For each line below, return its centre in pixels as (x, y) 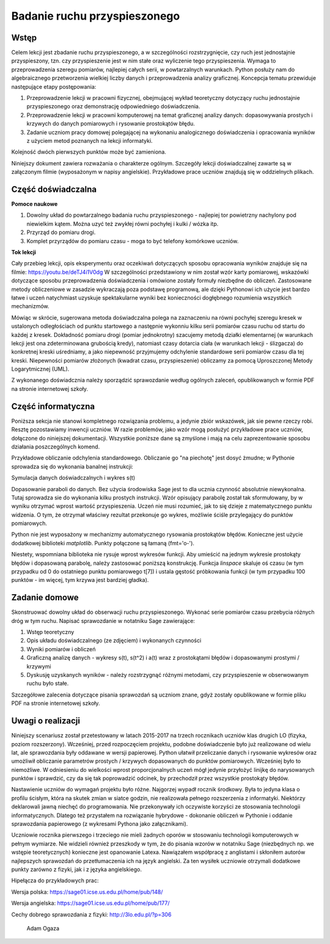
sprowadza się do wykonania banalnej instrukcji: (72, 466)
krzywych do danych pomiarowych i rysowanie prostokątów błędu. (111, 124)
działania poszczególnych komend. (56, 447)
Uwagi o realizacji (46, 721)
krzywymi (39, 666)
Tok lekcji (24, 252)
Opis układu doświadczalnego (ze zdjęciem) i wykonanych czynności (114, 641)
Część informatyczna (53, 406)
